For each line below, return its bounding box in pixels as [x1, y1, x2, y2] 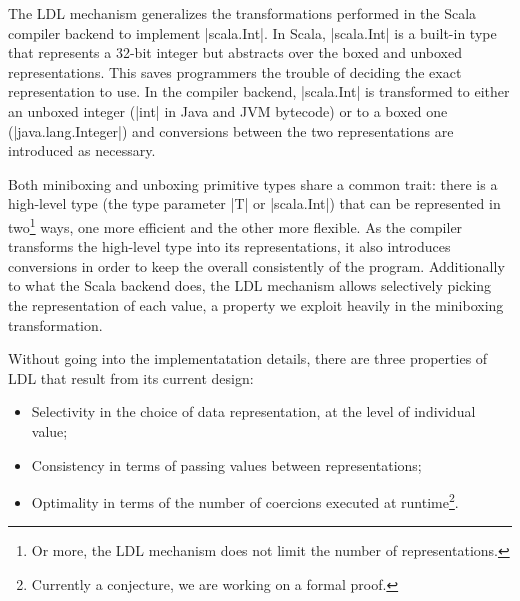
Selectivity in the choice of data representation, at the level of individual [31, 401, 476, 422]
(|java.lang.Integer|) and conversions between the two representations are [8, 120, 454, 141]
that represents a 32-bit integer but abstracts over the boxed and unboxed [8, 42, 462, 63]
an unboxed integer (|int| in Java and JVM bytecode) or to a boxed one [8, 100, 448, 121]
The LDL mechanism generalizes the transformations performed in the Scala [8, 3, 477, 23]
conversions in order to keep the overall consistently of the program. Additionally [8, 255, 505, 276]
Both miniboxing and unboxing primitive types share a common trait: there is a [8, 173, 498, 194]
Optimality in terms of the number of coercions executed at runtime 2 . [31, 489, 459, 512]
